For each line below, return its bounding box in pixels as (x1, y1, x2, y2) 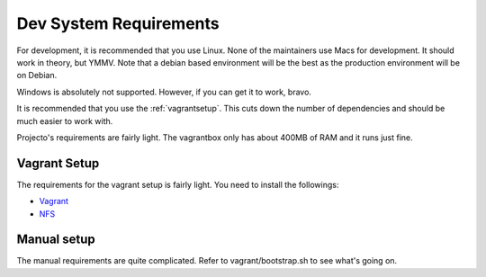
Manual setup (16, 232, 96, 247)
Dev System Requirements (16, 13, 220, 33)
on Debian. (16, 70, 58, 81)
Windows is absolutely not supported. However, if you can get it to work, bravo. (16, 86, 312, 97)
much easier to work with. (16, 115, 113, 126)
